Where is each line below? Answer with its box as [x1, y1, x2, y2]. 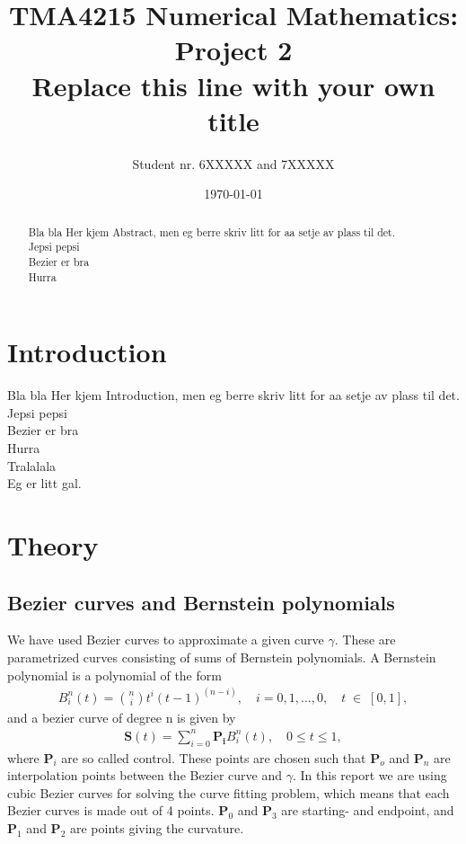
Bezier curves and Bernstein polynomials [7, 588, 395, 616]
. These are [334, 630, 396, 649]
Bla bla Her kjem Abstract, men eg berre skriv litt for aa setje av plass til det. [28, 224, 396, 239]
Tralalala [7, 456, 57, 475]
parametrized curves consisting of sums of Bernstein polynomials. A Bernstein [7, 647, 436, 666]
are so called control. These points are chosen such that [61, 748, 366, 767]
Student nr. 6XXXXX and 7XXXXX [132, 154, 335, 173]
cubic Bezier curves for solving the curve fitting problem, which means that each [7, 783, 450, 802]
